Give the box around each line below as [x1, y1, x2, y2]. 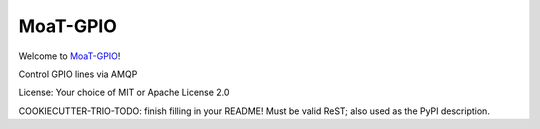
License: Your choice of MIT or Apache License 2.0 [18, 86, 230, 99]
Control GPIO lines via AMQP [18, 68, 138, 80]
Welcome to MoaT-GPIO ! [18, 50, 121, 62]
